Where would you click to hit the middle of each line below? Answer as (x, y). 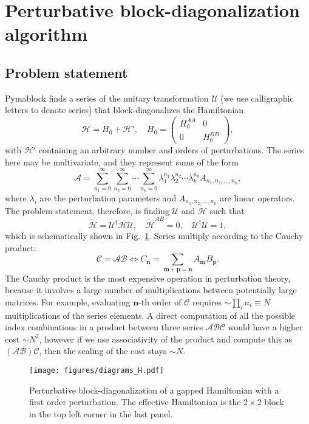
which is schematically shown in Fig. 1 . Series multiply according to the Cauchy (154, 236)
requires (207, 301)
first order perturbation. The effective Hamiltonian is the (135, 402)
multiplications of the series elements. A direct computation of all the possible (150, 315)
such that (227, 210)
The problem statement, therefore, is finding (87, 210)
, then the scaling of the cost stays (103, 351)
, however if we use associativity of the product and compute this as (166, 339)
